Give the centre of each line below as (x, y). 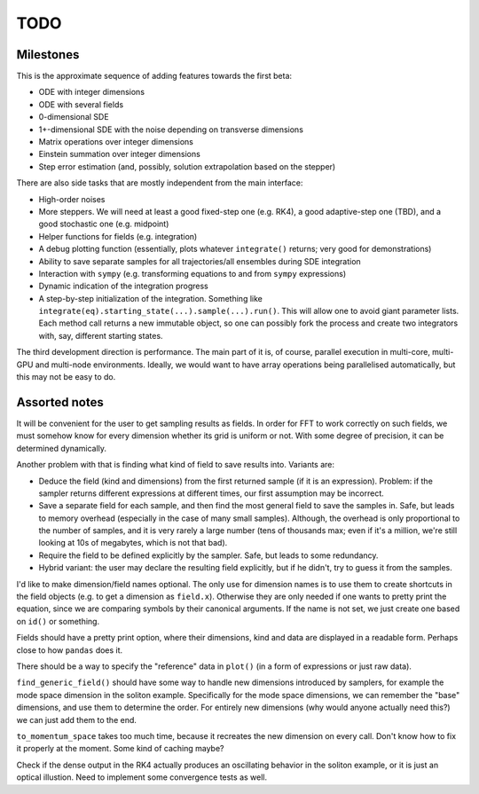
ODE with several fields (81, 104)
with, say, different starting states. (101, 335)
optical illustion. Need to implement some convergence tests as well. (142, 777)
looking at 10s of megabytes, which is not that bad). (133, 543)
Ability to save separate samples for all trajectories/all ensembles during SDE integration (200, 261)
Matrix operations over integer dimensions (116, 142)
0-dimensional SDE (74, 117)
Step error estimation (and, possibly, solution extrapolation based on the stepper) (187, 166)
